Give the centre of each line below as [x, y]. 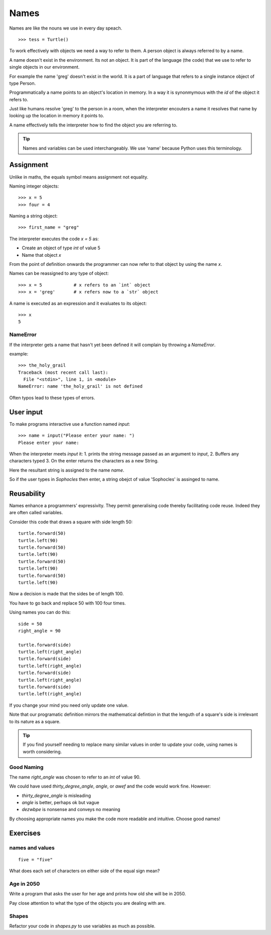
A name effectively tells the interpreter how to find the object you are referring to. [93, 125]
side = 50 [30, 624]
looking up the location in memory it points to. [57, 116]
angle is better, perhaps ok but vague [61, 803]
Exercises [25, 833]
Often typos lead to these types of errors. [52, 398]
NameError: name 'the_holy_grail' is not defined [81, 386]
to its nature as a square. [35, 721]
